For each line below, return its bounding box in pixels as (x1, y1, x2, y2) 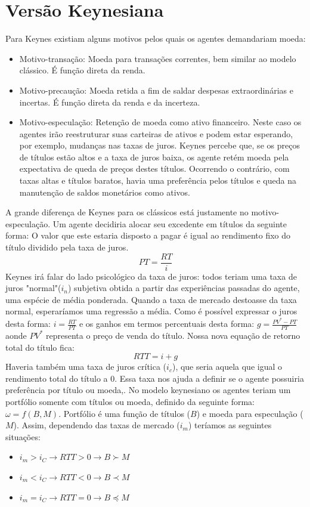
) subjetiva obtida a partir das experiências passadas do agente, (68, 282, 300, 294)
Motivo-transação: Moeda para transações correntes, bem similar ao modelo (19, 52, 296, 64)
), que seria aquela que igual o (172, 360, 282, 373)
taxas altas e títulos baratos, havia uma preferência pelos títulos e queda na (19, 174, 296, 187)
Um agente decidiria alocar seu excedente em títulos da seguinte (52, 217, 287, 230)
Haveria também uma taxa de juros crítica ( (5, 360, 167, 373)
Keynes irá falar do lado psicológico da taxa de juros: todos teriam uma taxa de (5, 270, 297, 282)
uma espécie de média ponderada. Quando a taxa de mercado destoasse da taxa (5, 293, 297, 305)
